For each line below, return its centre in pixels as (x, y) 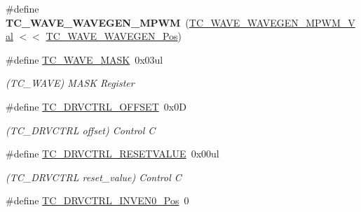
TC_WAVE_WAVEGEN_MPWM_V (272, 22)
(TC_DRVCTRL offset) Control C (81, 130)
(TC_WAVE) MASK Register (70, 83)
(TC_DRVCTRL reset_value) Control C (94, 177)
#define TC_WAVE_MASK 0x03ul (84, 59)
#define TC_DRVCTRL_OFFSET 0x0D (96, 106)
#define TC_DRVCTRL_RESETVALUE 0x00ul (113, 154)
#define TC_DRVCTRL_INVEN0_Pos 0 (97, 200)
